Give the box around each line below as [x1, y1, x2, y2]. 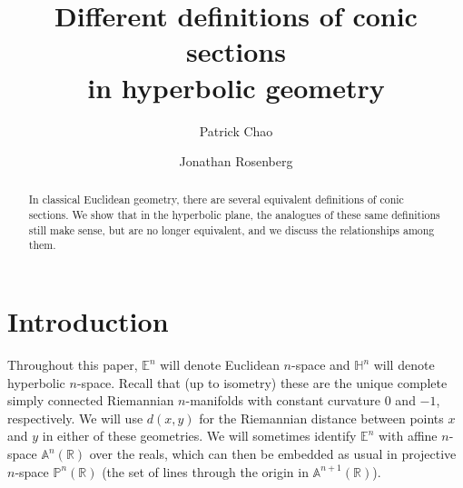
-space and [291, 355, 350, 374]
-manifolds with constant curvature [185, 391, 381, 410]
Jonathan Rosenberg [179, 152, 293, 171]
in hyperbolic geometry [87, 68, 385, 105]
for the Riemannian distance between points [199, 408, 444, 427]
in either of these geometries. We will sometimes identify [42, 426, 357, 445]
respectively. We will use [7, 408, 143, 427]
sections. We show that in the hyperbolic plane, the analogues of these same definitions [28, 207, 440, 223]
